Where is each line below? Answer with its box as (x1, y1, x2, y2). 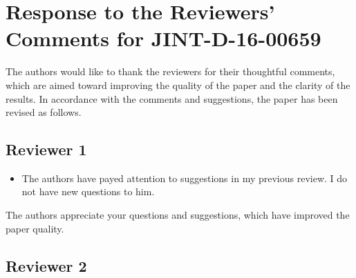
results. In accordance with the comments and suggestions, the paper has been (6, 91, 338, 106)
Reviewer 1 (6, 139, 87, 160)
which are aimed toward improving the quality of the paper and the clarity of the (6, 77, 350, 92)
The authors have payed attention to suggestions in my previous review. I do (21, 170, 348, 185)
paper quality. (6, 221, 64, 235)
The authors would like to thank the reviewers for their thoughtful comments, (6, 64, 335, 79)
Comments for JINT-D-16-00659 (6, 24, 321, 52)
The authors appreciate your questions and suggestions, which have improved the (6, 208, 350, 222)
